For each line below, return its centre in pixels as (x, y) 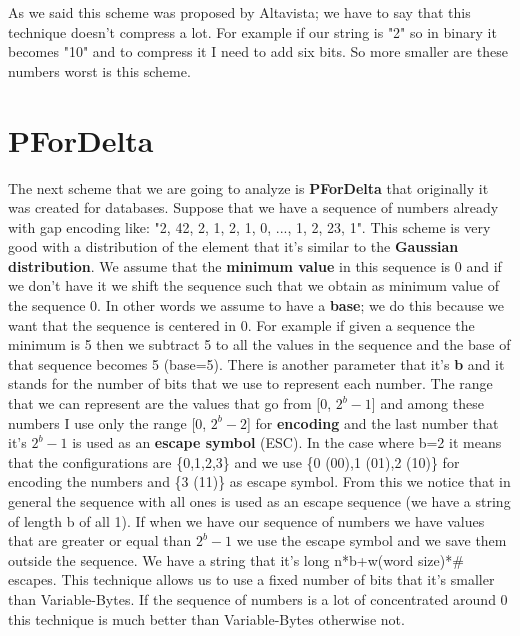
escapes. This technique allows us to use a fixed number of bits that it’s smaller (251, 579)
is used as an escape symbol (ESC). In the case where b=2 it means (287, 442)
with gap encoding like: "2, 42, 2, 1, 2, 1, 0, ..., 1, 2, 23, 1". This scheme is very (249, 226)
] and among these (427, 403)
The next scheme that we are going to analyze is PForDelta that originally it (248, 187)
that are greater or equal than (100, 540)
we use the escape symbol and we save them (371, 540)
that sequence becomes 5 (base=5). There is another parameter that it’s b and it (256, 363)
